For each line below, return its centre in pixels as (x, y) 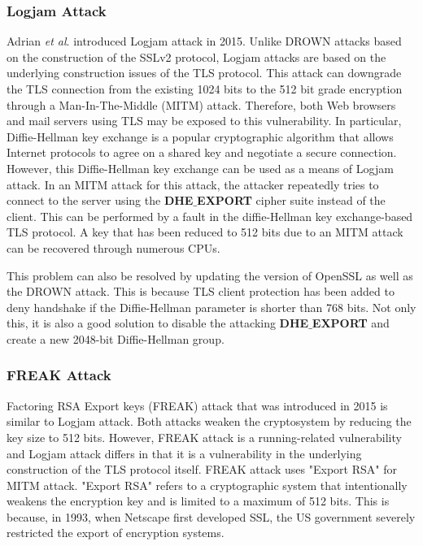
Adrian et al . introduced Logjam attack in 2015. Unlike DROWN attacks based (204, 41)
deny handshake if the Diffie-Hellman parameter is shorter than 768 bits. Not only (211, 307)
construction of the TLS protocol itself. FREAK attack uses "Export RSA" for (202, 469)
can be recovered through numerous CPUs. (113, 247)
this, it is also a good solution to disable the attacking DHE (158, 323)
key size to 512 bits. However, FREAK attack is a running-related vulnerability (204, 437)
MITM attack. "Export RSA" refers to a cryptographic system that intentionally (207, 485)
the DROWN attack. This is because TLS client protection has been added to (201, 291)
